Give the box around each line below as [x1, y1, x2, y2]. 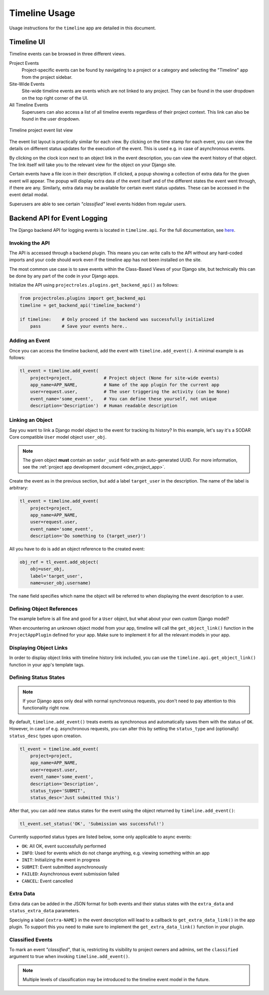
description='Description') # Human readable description [30, 403, 178, 409]
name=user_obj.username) [30, 580, 91, 586]
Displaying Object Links [9, 644, 68, 651]
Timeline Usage [9, 7, 76, 18]
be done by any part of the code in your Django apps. [9, 273, 120, 279]
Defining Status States [9, 674, 65, 681]
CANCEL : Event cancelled [21, 878, 73, 884]
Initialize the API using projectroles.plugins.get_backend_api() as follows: [9, 282, 179, 288]
